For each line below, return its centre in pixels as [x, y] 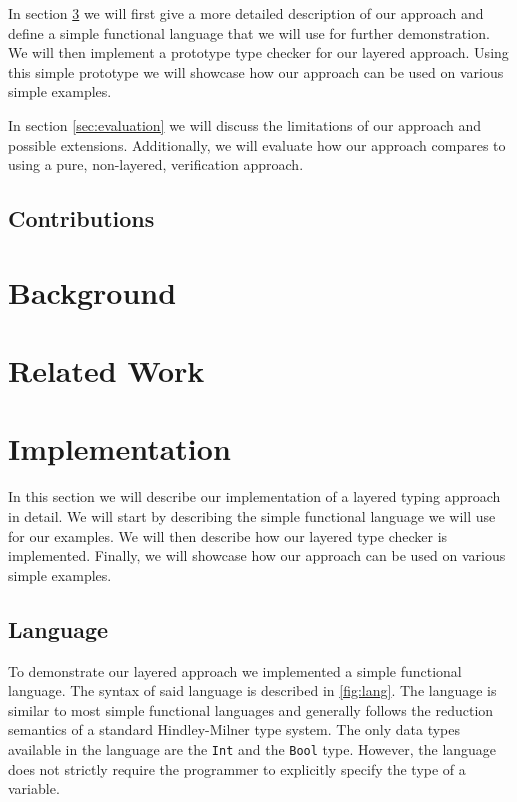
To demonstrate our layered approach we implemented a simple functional [235, 670]
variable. [34, 788]
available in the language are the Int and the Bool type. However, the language [252, 748]
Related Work [106, 370]
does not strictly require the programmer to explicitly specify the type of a [237, 768]
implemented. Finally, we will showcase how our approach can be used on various [257, 555]
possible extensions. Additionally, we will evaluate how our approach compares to [257, 144]
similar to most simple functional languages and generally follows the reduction [251, 709]
